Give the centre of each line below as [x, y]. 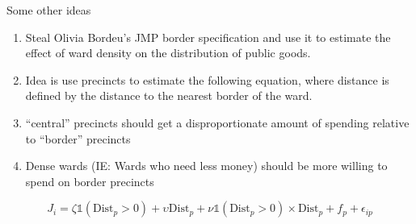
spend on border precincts [90, 181]
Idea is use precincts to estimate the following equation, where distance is [207, 79]
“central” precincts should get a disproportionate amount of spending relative [217, 122]
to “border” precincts [78, 138]
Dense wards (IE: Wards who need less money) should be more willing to [206, 166]
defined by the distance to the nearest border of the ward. [169, 95]
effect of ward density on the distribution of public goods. [168, 53]
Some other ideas [49, 10]
